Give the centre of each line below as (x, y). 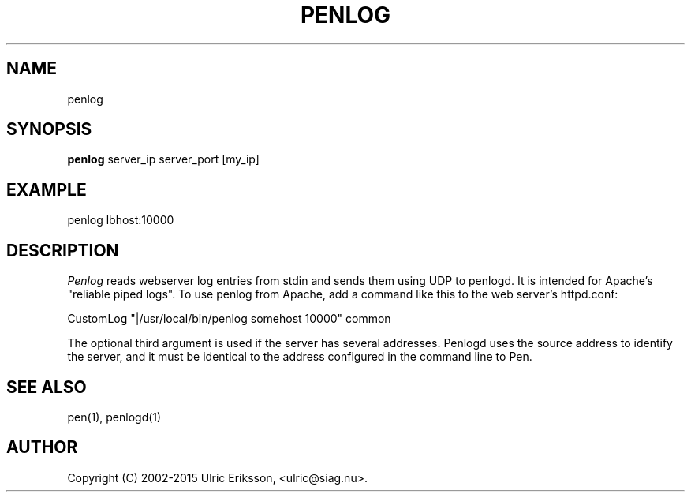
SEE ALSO (47, 387)
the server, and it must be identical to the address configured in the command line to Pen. (300, 357)
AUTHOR (42, 447)
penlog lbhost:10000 (121, 220)
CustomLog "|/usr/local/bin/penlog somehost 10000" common (229, 319)
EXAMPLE (47, 189)
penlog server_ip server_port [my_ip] (163, 159)
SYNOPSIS (49, 129)
